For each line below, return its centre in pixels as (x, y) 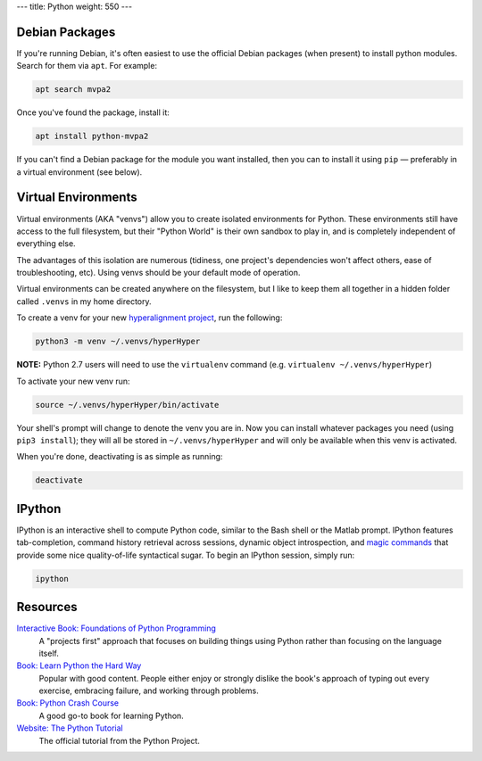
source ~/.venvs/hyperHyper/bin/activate (127, 405)
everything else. (46, 244)
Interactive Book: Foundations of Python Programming (116, 628)
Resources (47, 607)
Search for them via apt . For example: (87, 66)
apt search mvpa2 (73, 90)
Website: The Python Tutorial (70, 728)
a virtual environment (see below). (79, 172)
